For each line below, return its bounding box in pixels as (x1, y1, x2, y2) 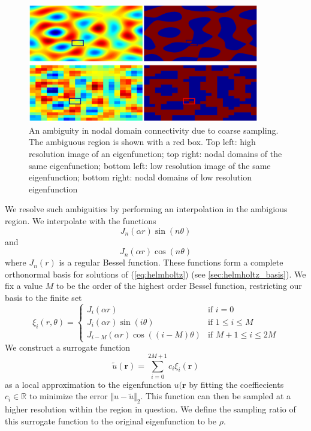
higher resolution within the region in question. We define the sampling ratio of (5, 403, 296, 415)
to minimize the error (29, 390, 108, 402)
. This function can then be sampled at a (140, 390, 291, 402)
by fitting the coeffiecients (189, 378, 284, 390)
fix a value (5, 279, 43, 292)
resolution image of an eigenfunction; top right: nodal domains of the (29, 147, 282, 160)
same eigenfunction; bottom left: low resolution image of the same (29, 159, 271, 171)
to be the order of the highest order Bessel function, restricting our (56, 279, 302, 292)
